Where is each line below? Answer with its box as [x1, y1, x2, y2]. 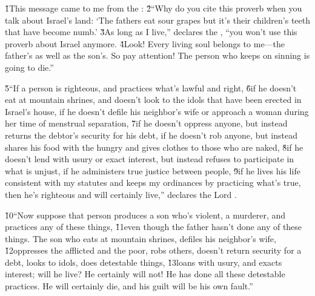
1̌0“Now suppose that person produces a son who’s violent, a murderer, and [5, 208, 286, 221]
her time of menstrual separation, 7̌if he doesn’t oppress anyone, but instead [5, 117, 288, 130]
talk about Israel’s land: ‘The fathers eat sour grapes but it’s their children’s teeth [5, 13, 311, 26]
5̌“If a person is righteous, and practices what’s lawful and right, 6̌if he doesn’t [5, 81, 297, 94]
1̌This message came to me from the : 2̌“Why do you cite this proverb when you [5, 2, 302, 14]
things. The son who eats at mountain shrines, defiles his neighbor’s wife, [5, 232, 276, 245]
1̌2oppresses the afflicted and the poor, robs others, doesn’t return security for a [5, 244, 302, 257]
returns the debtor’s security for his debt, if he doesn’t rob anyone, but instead [5, 128, 297, 141]
